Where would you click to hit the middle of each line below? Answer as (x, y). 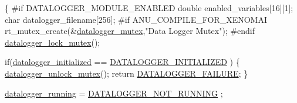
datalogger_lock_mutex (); (53, 42)
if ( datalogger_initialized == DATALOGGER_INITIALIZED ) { (122, 62)
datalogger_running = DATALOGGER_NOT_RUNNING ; (114, 93)
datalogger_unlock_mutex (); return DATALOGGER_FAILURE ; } (126, 73)
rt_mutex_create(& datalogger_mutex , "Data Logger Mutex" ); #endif (130, 31)
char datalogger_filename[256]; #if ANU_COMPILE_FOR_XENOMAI (136, 19)
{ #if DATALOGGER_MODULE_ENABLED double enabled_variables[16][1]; (149, 8)
